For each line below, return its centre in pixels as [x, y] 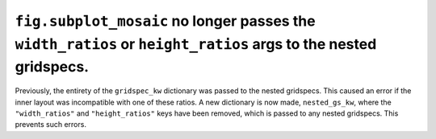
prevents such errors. [50, 125]
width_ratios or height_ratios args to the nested [196, 44]
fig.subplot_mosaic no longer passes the [165, 21]
